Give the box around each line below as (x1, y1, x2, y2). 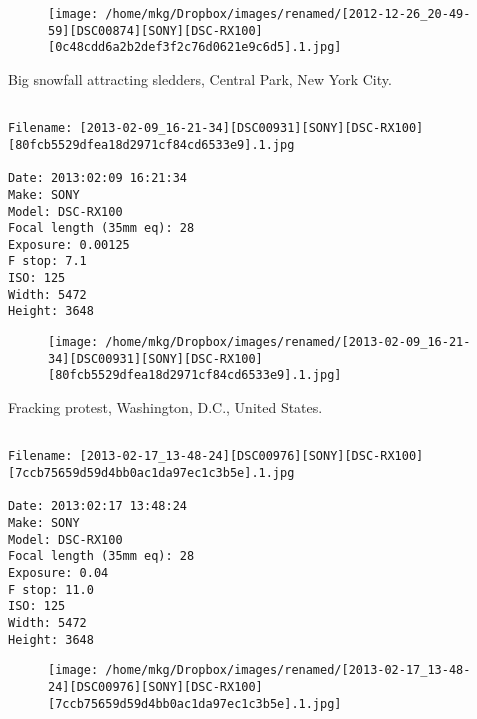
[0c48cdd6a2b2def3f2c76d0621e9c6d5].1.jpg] (48, 40, 342, 55)
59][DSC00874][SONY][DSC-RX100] (48, 23, 263, 38)
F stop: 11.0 (8, 582, 94, 597)
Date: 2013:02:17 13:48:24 (8, 499, 187, 514)
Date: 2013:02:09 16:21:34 (8, 171, 187, 186)
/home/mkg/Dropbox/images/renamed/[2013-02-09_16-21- (105, 335, 471, 350)
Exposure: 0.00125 (8, 237, 130, 252)
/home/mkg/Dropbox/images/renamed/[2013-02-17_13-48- (105, 663, 471, 678)
